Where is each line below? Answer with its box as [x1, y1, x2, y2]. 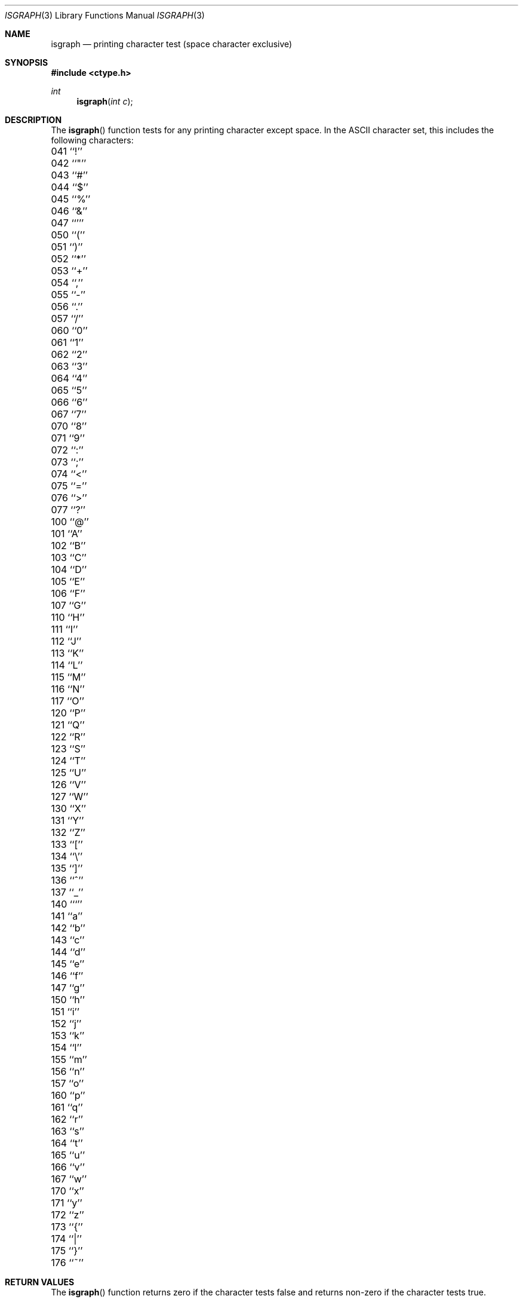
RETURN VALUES [5, 1277, 75, 1287]
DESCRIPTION [5, 115, 62, 125]
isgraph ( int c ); [76, 96, 133, 106]
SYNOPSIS [5, 57, 48, 68]
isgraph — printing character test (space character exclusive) [51, 39, 293, 49]
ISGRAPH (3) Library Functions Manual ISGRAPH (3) [5, 10, 205, 20]
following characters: [51, 135, 134, 145]
